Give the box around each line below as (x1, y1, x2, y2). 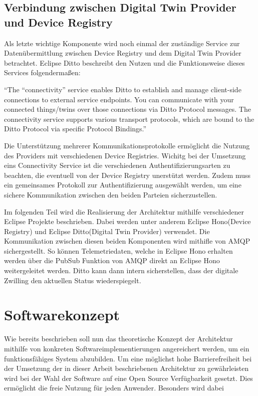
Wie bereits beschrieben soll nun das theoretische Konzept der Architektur (4, 333, 233, 344)
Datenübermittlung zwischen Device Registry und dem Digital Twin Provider (4, 48, 241, 58)
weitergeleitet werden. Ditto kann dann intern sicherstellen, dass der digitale (4, 265, 238, 276)
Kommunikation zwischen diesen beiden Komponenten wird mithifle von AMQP (4, 236, 250, 246)
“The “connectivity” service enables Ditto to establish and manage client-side (4, 84, 241, 94)
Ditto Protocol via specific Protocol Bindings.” (4, 123, 147, 134)
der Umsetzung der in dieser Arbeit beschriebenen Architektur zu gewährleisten (4, 363, 249, 373)
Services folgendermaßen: (4, 67, 81, 78)
